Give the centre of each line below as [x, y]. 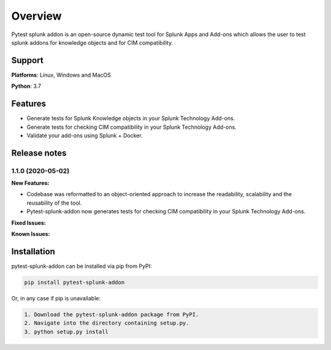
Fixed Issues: [29, 223]
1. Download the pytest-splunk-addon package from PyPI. [112, 314]
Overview [36, 16]
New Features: [30, 183]
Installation [33, 251]
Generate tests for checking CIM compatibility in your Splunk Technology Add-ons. [132, 127]
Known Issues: [31, 234]
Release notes [39, 153]
